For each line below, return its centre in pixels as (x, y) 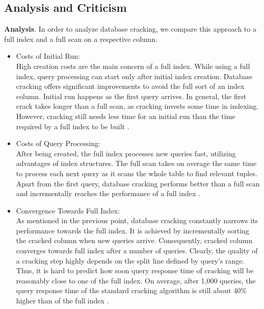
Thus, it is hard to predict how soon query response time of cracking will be (135, 270)
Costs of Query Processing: (58, 143)
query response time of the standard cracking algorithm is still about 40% (131, 290)
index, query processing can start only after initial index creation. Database (134, 76)
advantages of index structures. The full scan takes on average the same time (136, 163)
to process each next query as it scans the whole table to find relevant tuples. (137, 173)
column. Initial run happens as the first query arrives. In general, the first (131, 96)
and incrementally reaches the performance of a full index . (108, 193)
